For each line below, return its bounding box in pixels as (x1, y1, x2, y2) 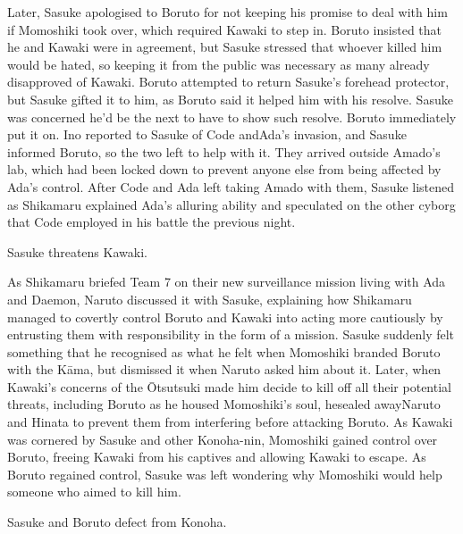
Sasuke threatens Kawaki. (7, 242, 147, 261)
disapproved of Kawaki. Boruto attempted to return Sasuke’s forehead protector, (7, 72, 450, 91)
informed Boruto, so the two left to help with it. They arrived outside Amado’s (7, 142, 441, 161)
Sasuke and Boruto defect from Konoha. (7, 513, 227, 531)
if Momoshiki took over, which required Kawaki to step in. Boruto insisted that (7, 20, 442, 38)
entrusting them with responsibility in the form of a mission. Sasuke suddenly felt (7, 325, 455, 344)
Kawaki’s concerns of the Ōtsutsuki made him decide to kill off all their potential (7, 377, 451, 396)
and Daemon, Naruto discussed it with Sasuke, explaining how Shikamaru (7, 289, 412, 308)
